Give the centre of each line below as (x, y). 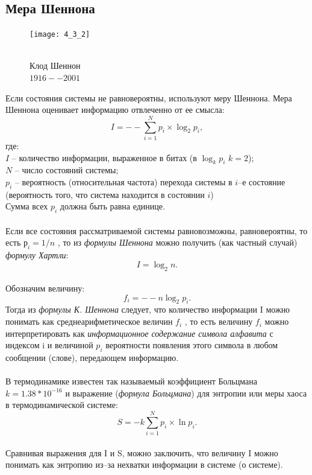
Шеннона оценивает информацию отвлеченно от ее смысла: (115, 110)
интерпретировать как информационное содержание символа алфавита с (139, 333)
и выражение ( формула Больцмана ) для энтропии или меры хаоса (186, 393)
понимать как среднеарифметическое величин (89, 321)
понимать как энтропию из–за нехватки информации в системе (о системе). (144, 464)
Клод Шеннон (55, 65)
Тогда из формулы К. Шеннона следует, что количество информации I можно (148, 309)
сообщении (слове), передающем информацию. (92, 358)
